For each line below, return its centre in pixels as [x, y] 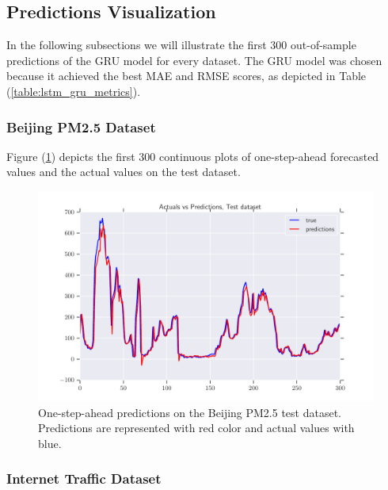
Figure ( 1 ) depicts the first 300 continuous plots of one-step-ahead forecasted [193, 156]
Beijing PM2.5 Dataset [81, 126]
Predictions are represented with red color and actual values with [196, 428]
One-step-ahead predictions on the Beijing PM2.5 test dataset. [190, 412]
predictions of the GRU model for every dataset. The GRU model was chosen [194, 60]
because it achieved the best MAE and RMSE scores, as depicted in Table [186, 76]
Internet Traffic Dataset [84, 479]
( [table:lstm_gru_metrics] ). [74, 91]
